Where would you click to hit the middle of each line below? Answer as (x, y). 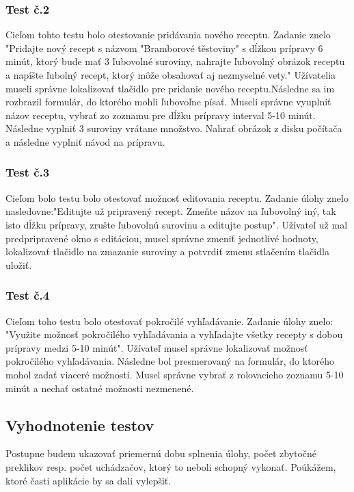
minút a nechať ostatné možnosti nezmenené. (100, 388)
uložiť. (19, 264)
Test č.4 (28, 295)
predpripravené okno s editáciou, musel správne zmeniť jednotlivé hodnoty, (162, 238)
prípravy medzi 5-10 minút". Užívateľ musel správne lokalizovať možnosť (157, 347)
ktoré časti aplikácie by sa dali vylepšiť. (88, 480)
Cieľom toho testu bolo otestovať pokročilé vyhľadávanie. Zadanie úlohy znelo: (169, 321)
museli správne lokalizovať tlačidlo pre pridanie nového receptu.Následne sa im (170, 88)
